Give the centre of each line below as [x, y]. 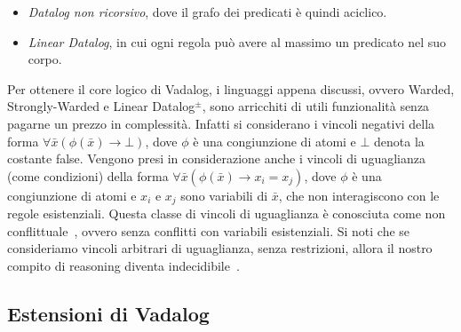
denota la [399, 141]
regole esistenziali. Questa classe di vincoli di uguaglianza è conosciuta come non [227, 213]
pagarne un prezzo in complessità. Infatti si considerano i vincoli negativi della [221, 123]
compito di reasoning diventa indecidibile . [123, 265]
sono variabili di [224, 195]
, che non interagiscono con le [359, 195]
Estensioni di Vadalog [108, 313]
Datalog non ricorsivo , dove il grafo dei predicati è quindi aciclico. [207, 12]
